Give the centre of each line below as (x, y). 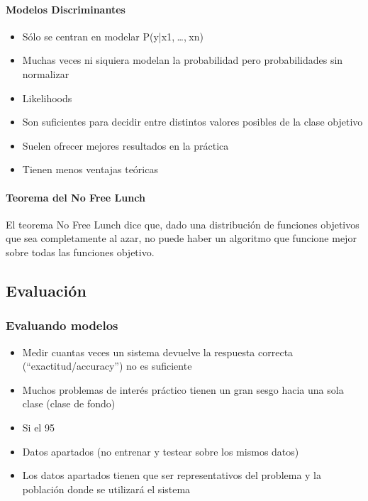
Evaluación (46, 290)
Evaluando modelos (62, 325)
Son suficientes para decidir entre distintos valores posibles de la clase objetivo (193, 122)
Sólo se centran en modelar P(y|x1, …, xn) (113, 36)
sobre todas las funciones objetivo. (80, 252)
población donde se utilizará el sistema (106, 489)
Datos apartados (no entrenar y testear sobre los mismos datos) (161, 451)
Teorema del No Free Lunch (76, 197)
